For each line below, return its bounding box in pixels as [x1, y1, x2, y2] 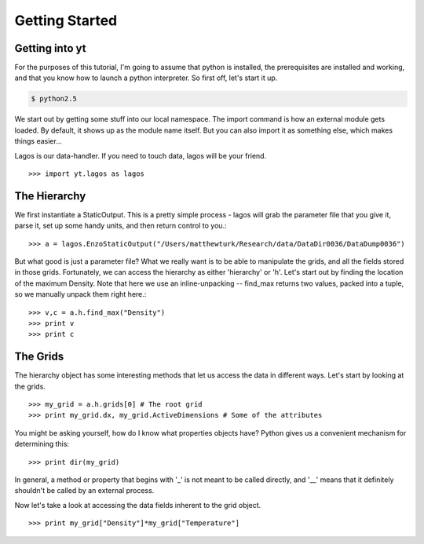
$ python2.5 [31, 94, 78, 104]
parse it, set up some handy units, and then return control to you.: [14, 221, 227, 231]
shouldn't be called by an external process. [14, 486, 155, 495]
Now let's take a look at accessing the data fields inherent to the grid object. [14, 500, 261, 509]
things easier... [14, 137, 63, 146]
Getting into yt [14, 42, 86, 55]
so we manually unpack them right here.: [14, 290, 147, 299]
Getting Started [14, 12, 118, 29]
